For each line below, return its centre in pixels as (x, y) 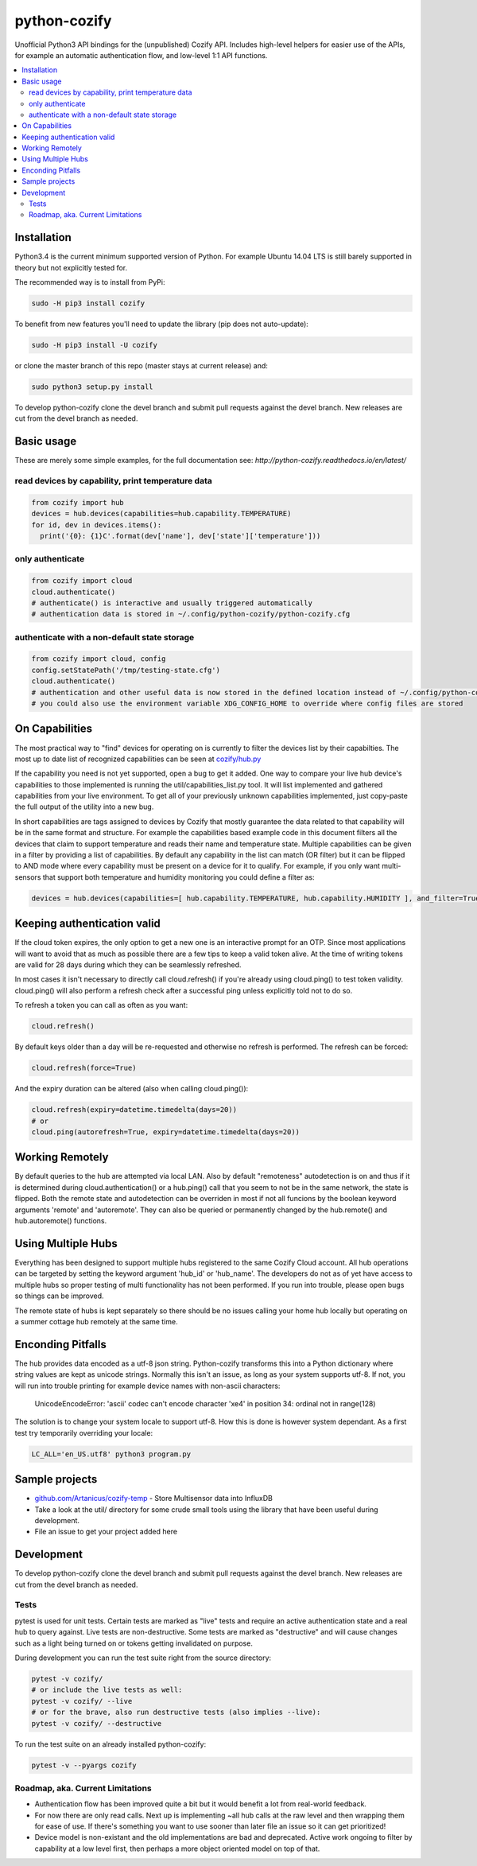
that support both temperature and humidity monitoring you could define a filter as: (178, 877)
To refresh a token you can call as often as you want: (101, 1005)
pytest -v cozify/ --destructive (97, 1723)
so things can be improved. (59, 1296)
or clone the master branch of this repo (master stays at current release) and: (141, 366)
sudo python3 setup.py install (93, 387)
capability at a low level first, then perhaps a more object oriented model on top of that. (177, 1849)
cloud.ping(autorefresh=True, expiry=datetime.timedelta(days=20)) (166, 1132)
